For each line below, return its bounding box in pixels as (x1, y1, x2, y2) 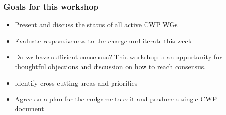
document (15, 103, 44, 113)
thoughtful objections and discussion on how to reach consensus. (15, 61, 206, 71)
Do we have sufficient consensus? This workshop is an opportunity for (15, 52, 222, 62)
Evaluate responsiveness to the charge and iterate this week (15, 35, 192, 45)
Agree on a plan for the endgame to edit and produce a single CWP (15, 94, 217, 104)
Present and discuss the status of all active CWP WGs (15, 19, 178, 29)
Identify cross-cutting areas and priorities (15, 77, 138, 87)
